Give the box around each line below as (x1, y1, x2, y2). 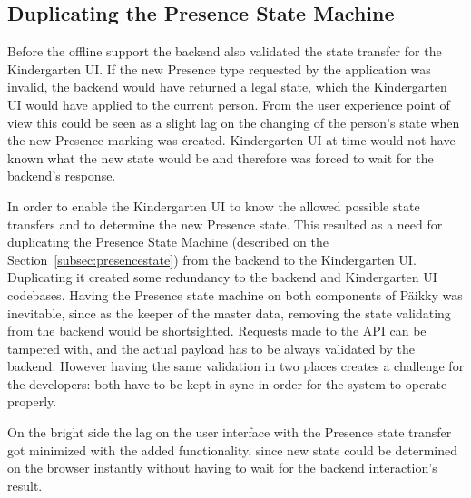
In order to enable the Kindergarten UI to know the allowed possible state (7, 196, 420, 215)
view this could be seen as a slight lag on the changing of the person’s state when (7, 112, 460, 132)
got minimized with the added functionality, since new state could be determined (7, 440, 458, 459)
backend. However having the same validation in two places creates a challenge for (7, 356, 465, 376)
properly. (7, 392, 57, 411)
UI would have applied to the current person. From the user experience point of (7, 94, 450, 113)
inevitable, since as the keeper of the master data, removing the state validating (7, 303, 451, 322)
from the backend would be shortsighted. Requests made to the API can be (7, 321, 427, 340)
